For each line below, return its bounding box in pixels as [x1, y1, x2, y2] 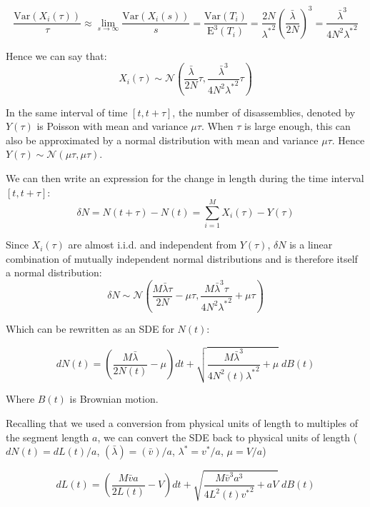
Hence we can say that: [6, 48, 107, 63]
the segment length [6, 429, 89, 444]
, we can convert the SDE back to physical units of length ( [97, 429, 358, 444]
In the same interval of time [6, 104, 128, 119]
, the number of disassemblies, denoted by [172, 104, 356, 119]
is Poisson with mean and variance [36, 119, 188, 134]
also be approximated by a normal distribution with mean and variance [6, 132, 319, 147]
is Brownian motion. [69, 391, 159, 406]
